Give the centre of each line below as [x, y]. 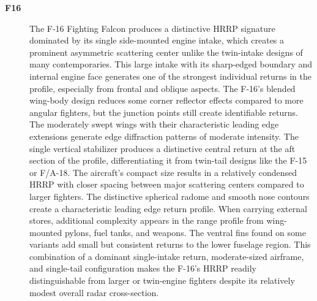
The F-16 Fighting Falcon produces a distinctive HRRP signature [152, 28]
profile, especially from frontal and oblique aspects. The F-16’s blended [162, 88]
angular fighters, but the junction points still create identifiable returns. [164, 112]
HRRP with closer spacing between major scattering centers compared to [167, 184]
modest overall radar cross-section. [94, 292]
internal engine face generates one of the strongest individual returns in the [170, 76]
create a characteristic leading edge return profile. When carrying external [168, 208]
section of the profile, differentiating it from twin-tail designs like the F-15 [168, 160]
